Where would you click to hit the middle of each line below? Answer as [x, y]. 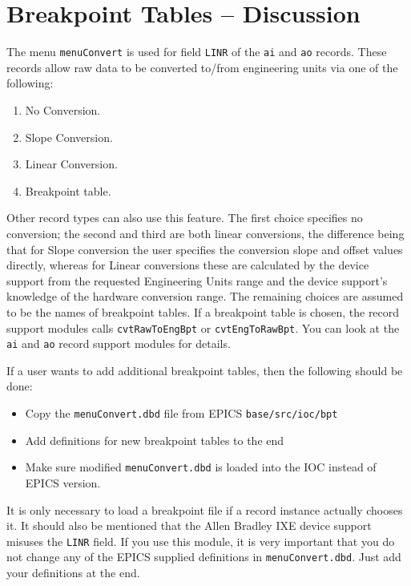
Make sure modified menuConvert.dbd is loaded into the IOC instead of [201, 467]
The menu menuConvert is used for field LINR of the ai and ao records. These [197, 52]
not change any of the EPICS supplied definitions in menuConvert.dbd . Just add [204, 557]
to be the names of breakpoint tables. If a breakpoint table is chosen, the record [203, 311]
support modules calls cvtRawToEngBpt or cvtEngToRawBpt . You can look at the [203, 327]
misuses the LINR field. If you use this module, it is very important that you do [201, 541]
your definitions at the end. [73, 572]
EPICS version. [63, 482]
